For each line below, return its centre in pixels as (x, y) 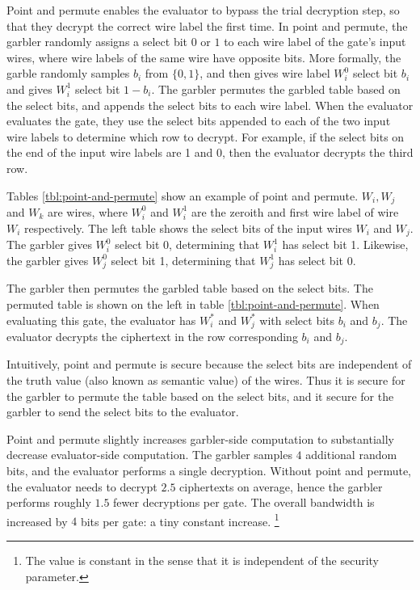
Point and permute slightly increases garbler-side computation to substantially (200, 438)
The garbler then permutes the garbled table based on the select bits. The (190, 288)
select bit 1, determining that (183, 260)
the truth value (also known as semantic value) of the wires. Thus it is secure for (206, 380)
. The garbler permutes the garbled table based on (276, 88)
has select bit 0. (317, 260)
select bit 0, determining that (187, 244)
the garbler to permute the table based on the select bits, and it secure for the (200, 396)
